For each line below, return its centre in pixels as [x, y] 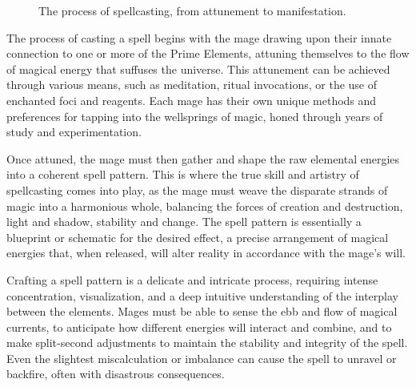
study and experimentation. [74, 132]
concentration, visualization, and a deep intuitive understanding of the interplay [202, 295]
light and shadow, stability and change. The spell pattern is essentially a [184, 222]
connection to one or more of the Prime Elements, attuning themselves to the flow [208, 53]
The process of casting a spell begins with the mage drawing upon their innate [199, 37]
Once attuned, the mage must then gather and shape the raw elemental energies [203, 158]
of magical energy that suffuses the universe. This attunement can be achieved [198, 69]
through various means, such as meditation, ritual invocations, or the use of [192, 85]
